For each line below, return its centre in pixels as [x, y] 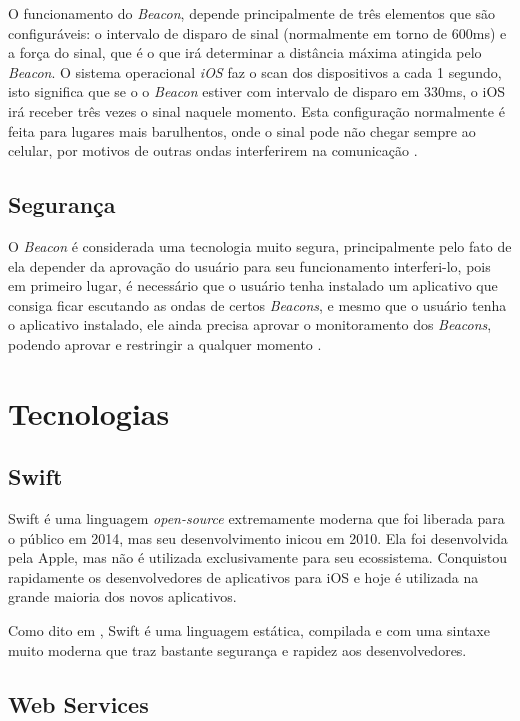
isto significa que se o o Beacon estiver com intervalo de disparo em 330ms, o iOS [257, 91]
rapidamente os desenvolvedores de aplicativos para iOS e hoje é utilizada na [243, 576]
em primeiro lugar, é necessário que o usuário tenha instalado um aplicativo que [253, 285]
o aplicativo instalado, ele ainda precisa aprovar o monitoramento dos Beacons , [250, 324]
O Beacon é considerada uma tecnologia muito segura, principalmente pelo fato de [260, 245]
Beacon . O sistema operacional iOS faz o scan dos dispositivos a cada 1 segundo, [255, 71]
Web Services [78, 703]
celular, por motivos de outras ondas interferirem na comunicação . [213, 150]
